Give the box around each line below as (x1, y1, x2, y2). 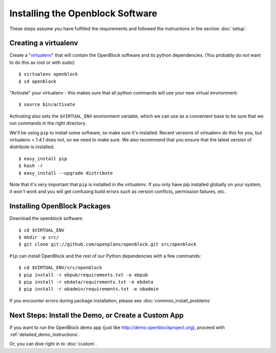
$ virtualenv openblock (18, 72, 78, 77)
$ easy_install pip (18, 156, 67, 161)
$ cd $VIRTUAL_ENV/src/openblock (18, 265, 102, 271)
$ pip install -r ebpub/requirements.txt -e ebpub (18, 272, 148, 278)
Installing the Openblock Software (9, 8, 158, 19)
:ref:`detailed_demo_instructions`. (9, 332, 80, 338)
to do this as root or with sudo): (9, 59, 76, 65)
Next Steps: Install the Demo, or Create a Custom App (9, 311, 184, 319)
